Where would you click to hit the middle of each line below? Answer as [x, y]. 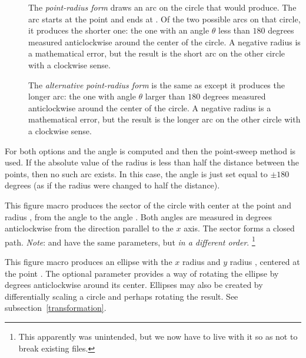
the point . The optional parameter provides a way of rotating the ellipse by [142, 273]
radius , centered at [265, 261]
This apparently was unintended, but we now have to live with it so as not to [158, 336]
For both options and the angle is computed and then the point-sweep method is [150, 150]
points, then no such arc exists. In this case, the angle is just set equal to [136, 173]
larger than [165, 96]
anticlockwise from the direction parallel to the [89, 228]
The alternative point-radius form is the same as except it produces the [157, 84]
